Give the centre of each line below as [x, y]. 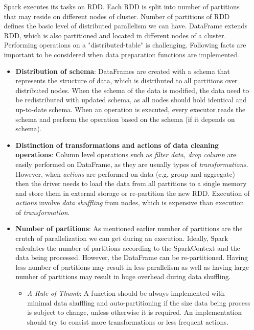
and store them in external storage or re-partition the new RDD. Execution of [133, 193]
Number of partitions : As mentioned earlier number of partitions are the [129, 228]
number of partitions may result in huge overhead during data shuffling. [123, 276]
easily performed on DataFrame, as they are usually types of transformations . [132, 164]
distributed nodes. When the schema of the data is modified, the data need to [132, 90]
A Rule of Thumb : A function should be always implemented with [126, 293]
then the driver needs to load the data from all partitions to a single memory [131, 183]
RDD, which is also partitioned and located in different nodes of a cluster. [115, 35]
